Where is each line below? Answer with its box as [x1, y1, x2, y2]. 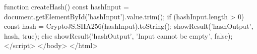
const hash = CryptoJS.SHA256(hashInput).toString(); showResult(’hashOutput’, [4, 21, 254, 31]
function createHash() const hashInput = [4, 1, 129, 11]
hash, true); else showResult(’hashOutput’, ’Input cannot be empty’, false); [4, 30, 233, 41]
